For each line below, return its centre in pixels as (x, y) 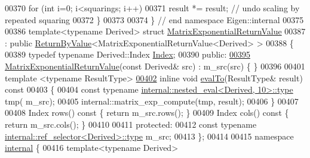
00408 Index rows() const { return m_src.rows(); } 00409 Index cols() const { (147, 113)
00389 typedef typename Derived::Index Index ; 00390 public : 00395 (128, 54)
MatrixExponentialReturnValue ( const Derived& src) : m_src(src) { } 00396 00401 (155, 66)
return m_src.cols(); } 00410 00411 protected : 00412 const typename (131, 124)
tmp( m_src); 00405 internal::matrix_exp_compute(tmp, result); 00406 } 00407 (152, 101)
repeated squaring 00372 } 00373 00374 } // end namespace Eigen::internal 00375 (154, 19)
